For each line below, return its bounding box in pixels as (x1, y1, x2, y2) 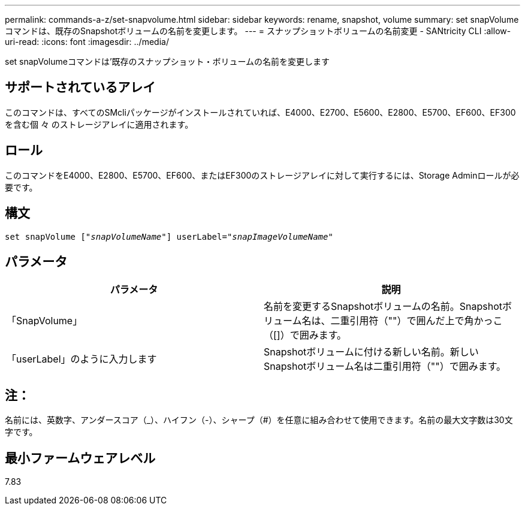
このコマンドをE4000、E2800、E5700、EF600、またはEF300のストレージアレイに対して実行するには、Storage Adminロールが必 (5, 170, 520, 180)
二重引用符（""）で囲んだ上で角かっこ (330, 315, 503, 327)
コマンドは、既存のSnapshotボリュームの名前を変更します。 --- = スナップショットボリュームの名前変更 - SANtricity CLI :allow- (5, 26, 511, 36)
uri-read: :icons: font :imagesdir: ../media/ (5, 37, 169, 47)
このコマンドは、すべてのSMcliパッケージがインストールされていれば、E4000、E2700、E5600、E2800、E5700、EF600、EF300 (5, 107, 516, 117)
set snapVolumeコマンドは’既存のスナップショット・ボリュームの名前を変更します (5, 56, 330, 67)
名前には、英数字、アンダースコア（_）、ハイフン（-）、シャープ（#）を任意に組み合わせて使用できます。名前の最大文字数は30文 (5, 415, 513, 425)
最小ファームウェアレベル (5, 450, 156, 466)
